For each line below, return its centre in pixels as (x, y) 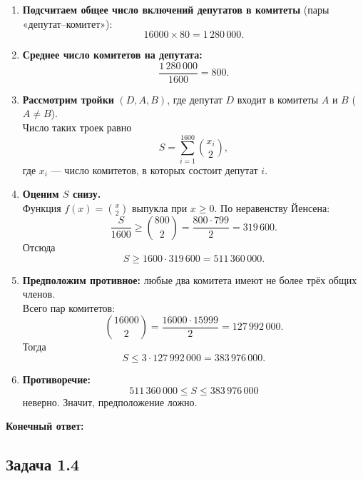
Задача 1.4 (43, 464)
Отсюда (39, 247)
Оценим (41, 194)
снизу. (87, 194)
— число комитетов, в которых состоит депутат (154, 170)
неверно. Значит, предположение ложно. (110, 402)
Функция (42, 207)
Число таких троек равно (77, 127)
